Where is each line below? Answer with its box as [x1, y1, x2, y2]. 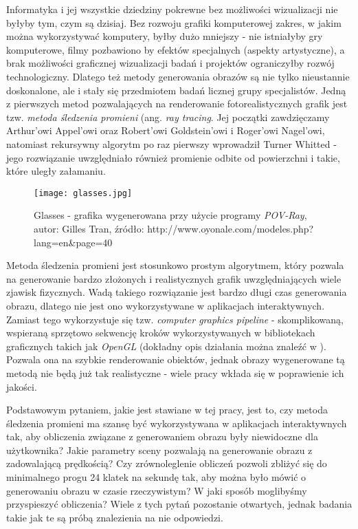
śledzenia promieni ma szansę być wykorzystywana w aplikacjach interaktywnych [6, 415, 347, 430]
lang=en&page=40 [34, 235, 113, 249]
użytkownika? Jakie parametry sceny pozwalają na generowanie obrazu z [6, 442, 313, 457]
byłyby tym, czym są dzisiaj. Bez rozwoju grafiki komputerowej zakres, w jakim [6, 15, 342, 30]
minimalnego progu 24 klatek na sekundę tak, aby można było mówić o [6, 470, 306, 484]
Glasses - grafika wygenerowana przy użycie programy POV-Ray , [34, 208, 307, 222]
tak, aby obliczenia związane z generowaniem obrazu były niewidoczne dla [6, 429, 318, 444]
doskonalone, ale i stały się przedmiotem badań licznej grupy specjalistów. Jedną [6, 83, 346, 97]
